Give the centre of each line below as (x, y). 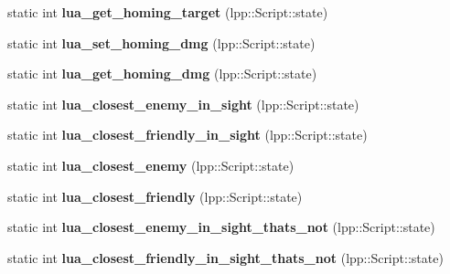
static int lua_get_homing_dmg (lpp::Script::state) (162, 74)
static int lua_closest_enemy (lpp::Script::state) (151, 165)
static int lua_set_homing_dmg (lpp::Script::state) (161, 42)
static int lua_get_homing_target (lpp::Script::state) (168, 12)
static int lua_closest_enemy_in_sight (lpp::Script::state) (183, 104)
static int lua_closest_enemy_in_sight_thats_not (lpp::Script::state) (221, 227)
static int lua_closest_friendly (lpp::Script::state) (155, 196)
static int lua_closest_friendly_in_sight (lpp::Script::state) (187, 135)
